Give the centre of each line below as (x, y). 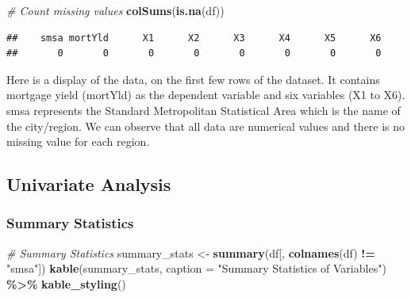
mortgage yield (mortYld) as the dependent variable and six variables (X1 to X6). (206, 95)
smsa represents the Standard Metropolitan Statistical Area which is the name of (204, 110)
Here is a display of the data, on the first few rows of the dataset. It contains (193, 79)
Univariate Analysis (89, 184)
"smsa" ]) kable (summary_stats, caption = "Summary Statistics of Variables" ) (196, 268)
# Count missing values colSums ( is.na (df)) (115, 10)
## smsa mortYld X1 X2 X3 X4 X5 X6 (194, 38)
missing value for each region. (78, 141)
